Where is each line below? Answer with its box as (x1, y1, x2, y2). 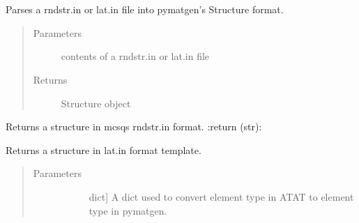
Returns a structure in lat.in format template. (6, 142, 201, 157)
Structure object (61, 95, 131, 110)
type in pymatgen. (89, 203, 167, 217)
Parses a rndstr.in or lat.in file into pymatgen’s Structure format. (6, 2, 284, 17)
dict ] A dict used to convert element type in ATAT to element (89, 189, 354, 203)
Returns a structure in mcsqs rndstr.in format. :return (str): (6, 119, 262, 134)
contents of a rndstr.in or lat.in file (61, 49, 210, 63)
